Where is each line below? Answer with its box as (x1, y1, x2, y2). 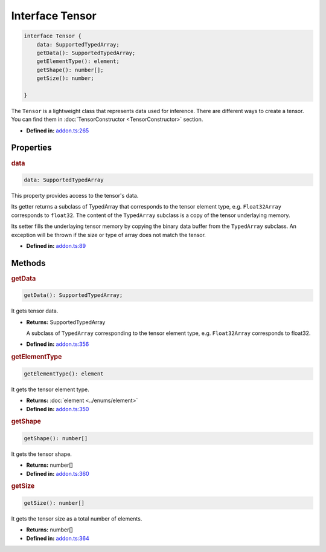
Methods (11, 258, 46, 268)
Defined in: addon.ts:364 (26, 534, 90, 542)
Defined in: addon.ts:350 (26, 405, 89, 412)
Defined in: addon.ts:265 (26, 127, 89, 134)
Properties (11, 143, 52, 153)
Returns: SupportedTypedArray (26, 318, 106, 326)
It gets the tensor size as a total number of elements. (11, 515, 142, 522)
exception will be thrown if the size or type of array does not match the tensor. (11, 231, 206, 238)
